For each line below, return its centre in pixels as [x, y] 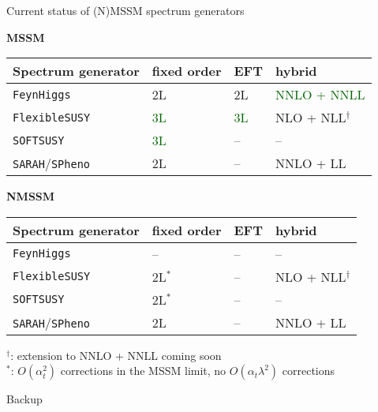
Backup [24, 399]
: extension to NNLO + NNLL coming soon [116, 355]
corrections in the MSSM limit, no [143, 371]
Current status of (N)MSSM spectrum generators [125, 10]
